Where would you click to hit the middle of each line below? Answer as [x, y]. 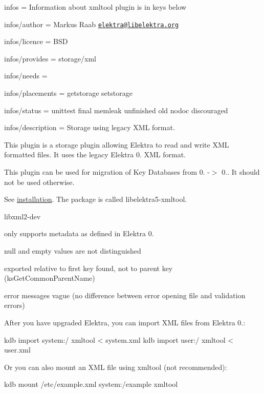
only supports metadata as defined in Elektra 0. [79, 233]
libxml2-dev [23, 216]
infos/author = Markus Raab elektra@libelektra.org [92, 24]
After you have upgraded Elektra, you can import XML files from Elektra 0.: [125, 322]
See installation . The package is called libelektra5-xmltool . [96, 199]
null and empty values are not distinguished [73, 250]
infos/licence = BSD [36, 41]
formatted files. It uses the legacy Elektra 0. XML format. [95, 154]
